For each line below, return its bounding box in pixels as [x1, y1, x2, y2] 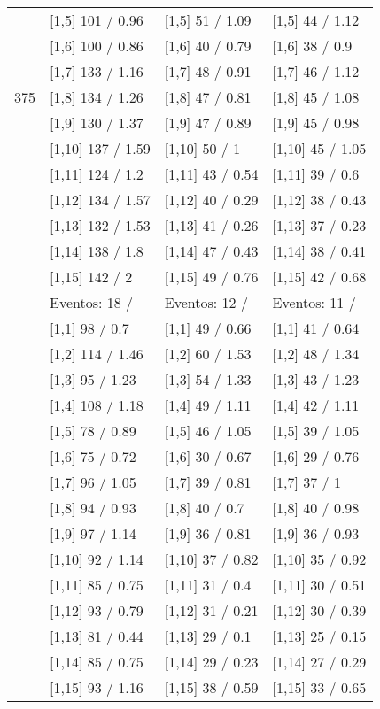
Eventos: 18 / [50, 292, 134, 312]
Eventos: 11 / [272, 292, 356, 312]
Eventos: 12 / [164, 292, 248, 312]
